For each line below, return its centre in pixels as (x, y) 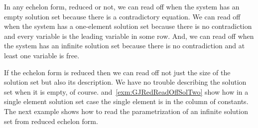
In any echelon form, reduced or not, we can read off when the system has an (122, 6)
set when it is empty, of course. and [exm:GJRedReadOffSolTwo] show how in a (126, 91)
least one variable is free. (42, 55)
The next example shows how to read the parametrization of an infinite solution (126, 111)
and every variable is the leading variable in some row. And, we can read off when (129, 36)
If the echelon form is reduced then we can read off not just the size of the (117, 72)
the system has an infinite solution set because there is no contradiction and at (125, 46)
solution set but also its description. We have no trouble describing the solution (125, 82)
